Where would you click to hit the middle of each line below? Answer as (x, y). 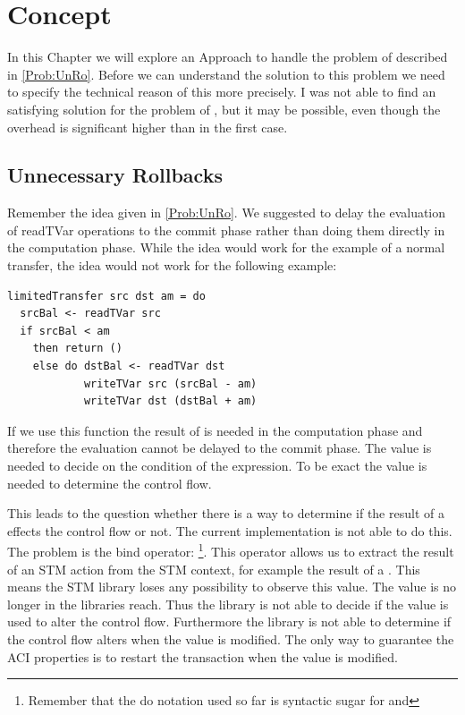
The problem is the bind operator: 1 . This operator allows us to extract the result (231, 550)
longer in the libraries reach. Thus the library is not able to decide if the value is (228, 604)
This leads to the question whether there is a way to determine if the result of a (226, 513)
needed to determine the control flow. (110, 483)
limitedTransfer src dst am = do (106, 296)
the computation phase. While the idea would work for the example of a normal (226, 247)
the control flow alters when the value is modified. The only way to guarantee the (231, 639)
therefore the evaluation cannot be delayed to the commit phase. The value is (220, 448)
